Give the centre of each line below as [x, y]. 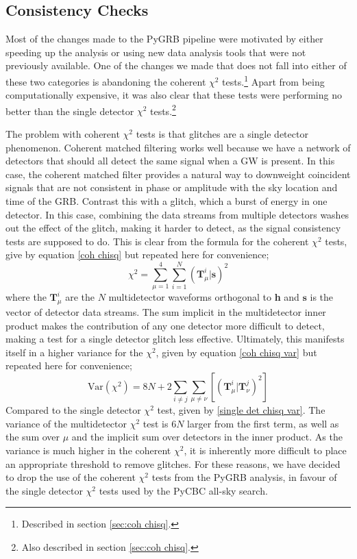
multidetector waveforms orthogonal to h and [204, 297]
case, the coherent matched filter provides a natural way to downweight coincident [178, 174]
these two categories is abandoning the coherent [106, 81]
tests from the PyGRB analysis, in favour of [244, 477]
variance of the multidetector [66, 423]
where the [26, 297]
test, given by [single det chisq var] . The [241, 410]
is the [322, 297]
